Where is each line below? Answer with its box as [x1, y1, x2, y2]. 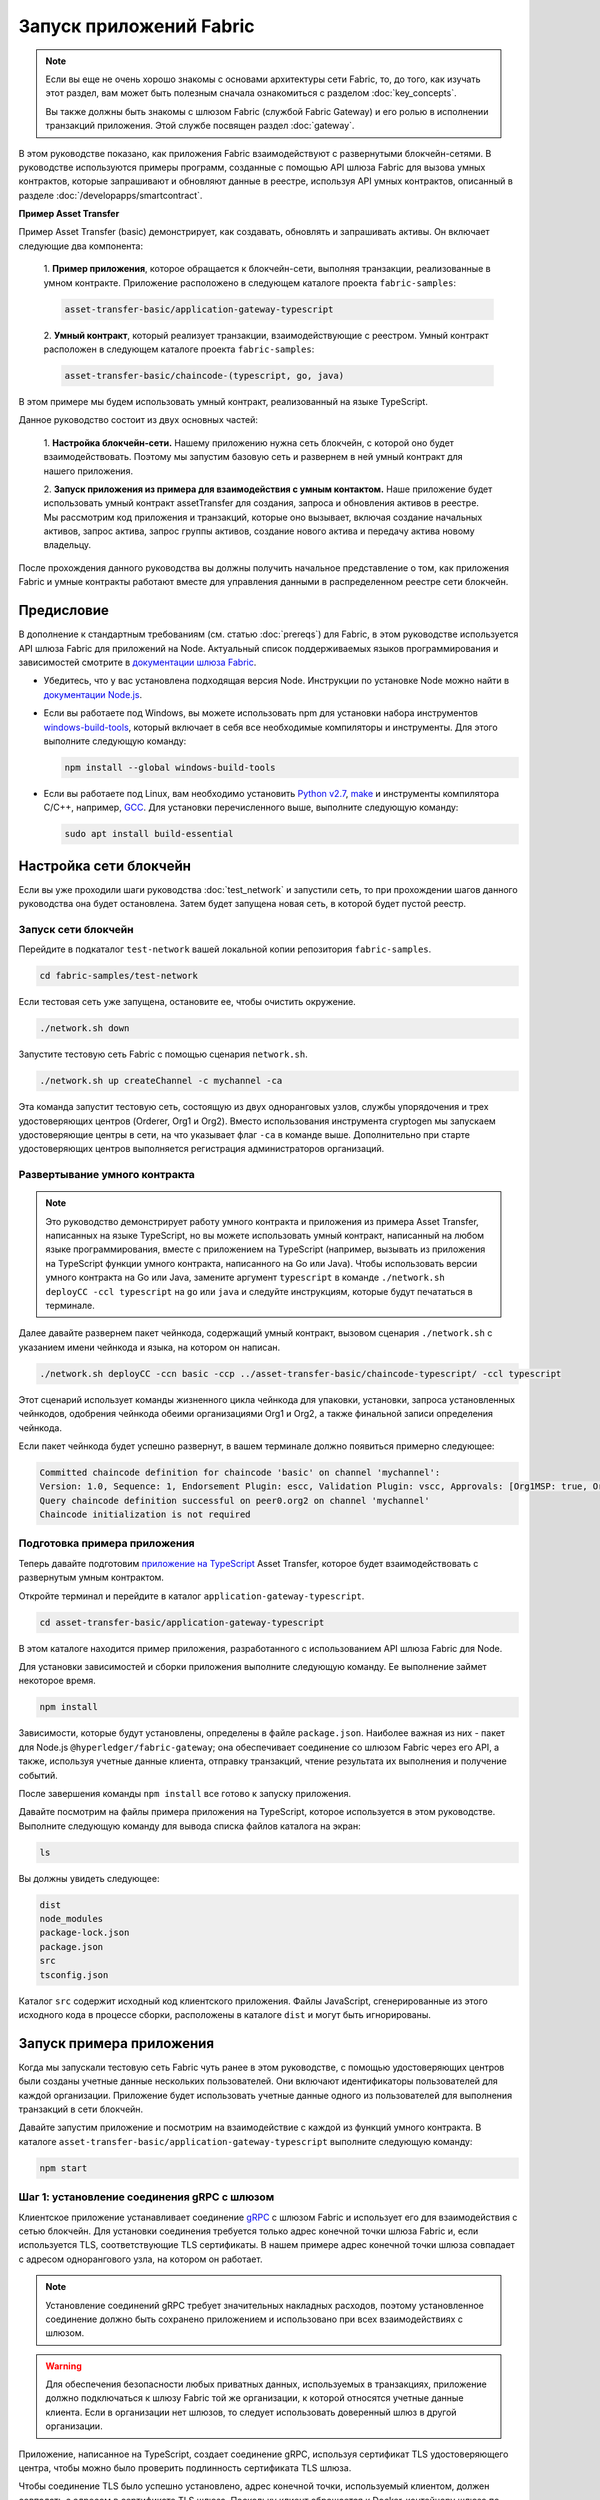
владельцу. [43, 539, 92, 551]
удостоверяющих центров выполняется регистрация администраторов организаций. [18, 1143, 385, 1155]
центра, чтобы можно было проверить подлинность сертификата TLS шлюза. [18, 2462, 352, 2474]
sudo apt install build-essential [64, 828, 234, 840]
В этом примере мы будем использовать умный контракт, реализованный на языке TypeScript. [18, 395, 429, 407]
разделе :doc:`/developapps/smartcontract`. [18, 189, 203, 201]
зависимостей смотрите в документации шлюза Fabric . [18, 656, 257, 668]
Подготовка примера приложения [18, 1536, 195, 1550]
